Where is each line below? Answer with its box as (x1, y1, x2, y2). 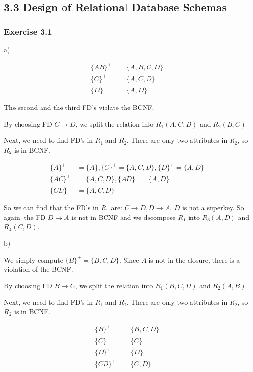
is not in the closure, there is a (148, 254, 240, 264)
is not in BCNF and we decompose (71, 212, 176, 222)
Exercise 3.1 (4, 25, 52, 37)
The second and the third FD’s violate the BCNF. (4, 102, 154, 112)
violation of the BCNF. (4, 264, 73, 274)
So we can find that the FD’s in (4, 202, 99, 213)
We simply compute (4, 254, 63, 264)
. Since (119, 254, 139, 264)
